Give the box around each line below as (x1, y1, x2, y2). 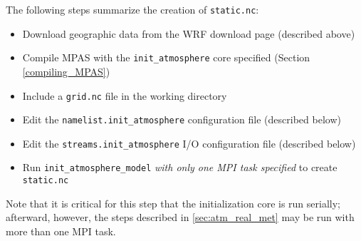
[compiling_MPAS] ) (22, 63, 110, 78)
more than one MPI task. (6, 223, 116, 238)
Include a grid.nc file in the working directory (22, 88, 227, 103)
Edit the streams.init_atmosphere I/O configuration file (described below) (22, 135, 356, 150)
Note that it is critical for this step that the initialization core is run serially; (6, 195, 340, 210)
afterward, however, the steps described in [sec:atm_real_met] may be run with (6, 210, 355, 225)
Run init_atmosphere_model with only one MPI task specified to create (22, 160, 338, 175)
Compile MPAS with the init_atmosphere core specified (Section (22, 50, 310, 65)
